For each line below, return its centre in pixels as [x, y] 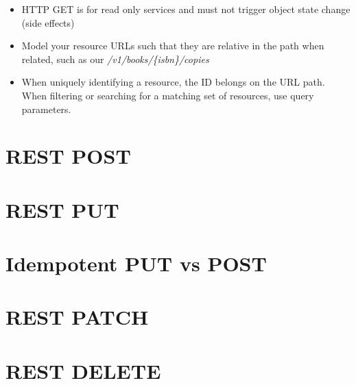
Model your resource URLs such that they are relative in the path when [173, 46]
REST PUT [62, 209]
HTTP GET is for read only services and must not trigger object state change [186, 9]
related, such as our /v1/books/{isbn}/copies [115, 59]
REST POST [68, 156]
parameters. [46, 109]
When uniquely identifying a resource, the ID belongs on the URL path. [173, 82]
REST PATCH [77, 317]
